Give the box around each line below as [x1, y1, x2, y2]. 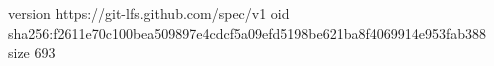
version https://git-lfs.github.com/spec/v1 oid [8, 3, 290, 23]
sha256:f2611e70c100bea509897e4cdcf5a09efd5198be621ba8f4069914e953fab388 [8, 22, 487, 43]
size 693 [8, 42, 56, 63]
